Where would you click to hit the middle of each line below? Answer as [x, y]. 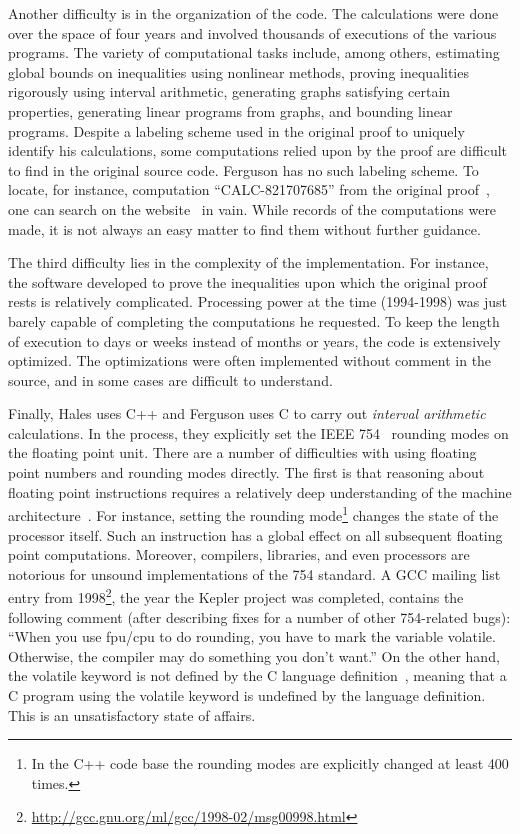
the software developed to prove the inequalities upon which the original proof [247, 281]
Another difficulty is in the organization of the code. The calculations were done [253, 13]
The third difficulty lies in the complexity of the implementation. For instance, [248, 262]
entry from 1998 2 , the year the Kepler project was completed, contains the [236, 595]
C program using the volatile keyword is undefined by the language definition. [247, 694]
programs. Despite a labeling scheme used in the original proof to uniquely [236, 130]
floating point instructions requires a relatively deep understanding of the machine [260, 491]
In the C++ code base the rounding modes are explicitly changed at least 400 [270, 763]
